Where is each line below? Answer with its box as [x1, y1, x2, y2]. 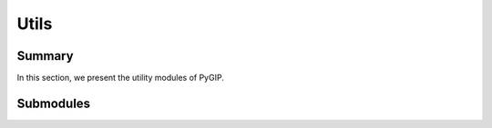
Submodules [16, 95, 91, 111]
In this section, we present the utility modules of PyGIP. [16, 73, 225, 84]
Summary [16, 48, 74, 64]
